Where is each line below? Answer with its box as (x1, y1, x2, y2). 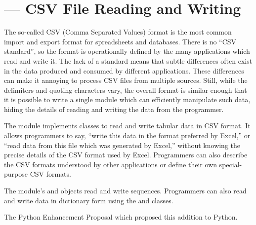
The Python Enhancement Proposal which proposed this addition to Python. (4, 212, 238, 222)
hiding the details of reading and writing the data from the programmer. (4, 104, 224, 114)
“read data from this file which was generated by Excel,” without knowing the (4, 140, 241, 150)
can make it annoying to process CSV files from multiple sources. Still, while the (4, 75, 248, 85)
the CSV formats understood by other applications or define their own (4, 159, 217, 169)
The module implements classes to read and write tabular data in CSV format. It (4, 120, 251, 131)
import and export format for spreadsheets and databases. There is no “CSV (4, 36, 237, 46)
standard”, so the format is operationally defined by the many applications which (4, 46, 250, 56)
